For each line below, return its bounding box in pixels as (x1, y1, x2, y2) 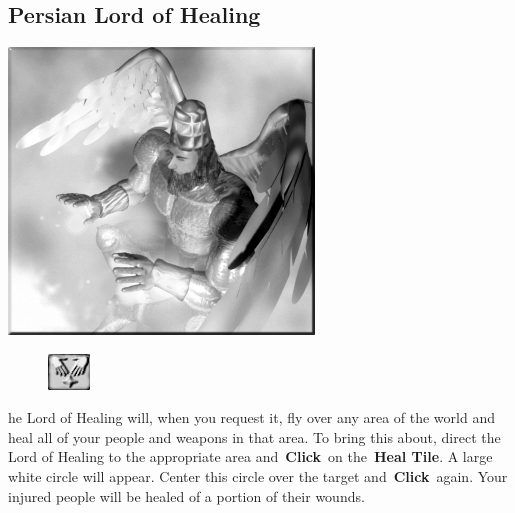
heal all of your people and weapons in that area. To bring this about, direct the (8, 426, 501, 447)
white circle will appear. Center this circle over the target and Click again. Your (8, 465, 508, 486)
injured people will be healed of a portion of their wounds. (8, 485, 365, 506)
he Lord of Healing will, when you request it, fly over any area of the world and (8, 407, 495, 428)
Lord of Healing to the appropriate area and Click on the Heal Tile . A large (8, 446, 493, 467)
